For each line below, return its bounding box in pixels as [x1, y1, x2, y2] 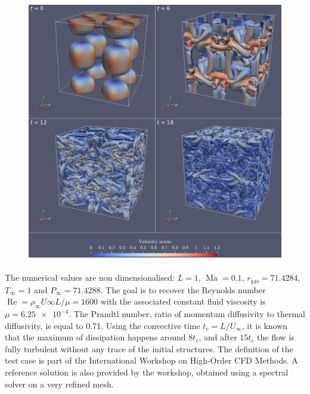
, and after [199, 331, 237, 343]
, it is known [241, 319, 288, 331]
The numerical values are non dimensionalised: [5, 271, 175, 284]
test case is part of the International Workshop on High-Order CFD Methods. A [5, 354, 298, 367]
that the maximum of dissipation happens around [5, 331, 186, 343]
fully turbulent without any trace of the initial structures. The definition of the [5, 342, 293, 355]
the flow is [257, 331, 294, 343]
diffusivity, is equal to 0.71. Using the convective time [5, 319, 200, 331]
